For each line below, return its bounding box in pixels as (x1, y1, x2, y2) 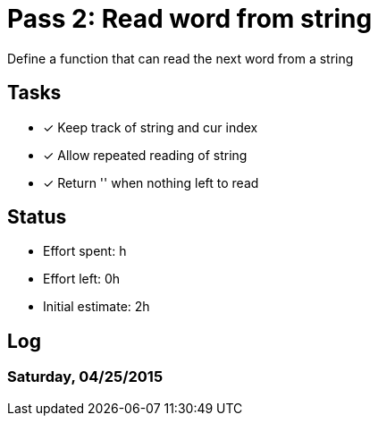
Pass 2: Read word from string (7, 4, 373, 34)
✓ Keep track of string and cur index (43, 119, 258, 135)
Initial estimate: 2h (43, 299, 150, 315)
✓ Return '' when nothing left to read (43, 174, 259, 190)
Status (7, 206, 67, 229)
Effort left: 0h (43, 271, 121, 287)
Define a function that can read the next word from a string (7, 50, 354, 66)
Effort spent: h (43, 243, 127, 259)
